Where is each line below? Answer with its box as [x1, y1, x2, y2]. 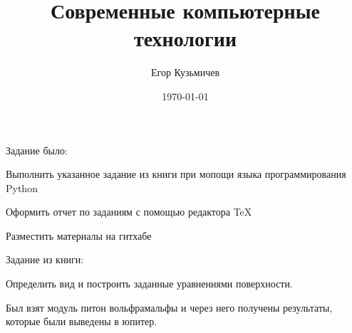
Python [6, 180, 38, 195]
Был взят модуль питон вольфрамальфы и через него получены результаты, [6, 300, 333, 314]
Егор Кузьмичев [150, 65, 220, 80]
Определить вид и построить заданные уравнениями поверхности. [6, 276, 293, 291]
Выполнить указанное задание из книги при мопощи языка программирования [6, 166, 346, 181]
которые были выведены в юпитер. [6, 314, 157, 329]
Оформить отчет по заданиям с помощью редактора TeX [6, 204, 252, 219]
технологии [133, 23, 237, 53]
